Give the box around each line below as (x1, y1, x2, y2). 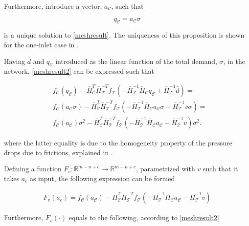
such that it (203, 164, 238, 174)
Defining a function (4, 164, 62, 174)
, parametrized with (136, 164, 195, 174)
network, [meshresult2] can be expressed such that (4, 66, 154, 76)
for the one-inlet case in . (4, 39, 79, 49)
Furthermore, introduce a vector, (4, 1, 102, 11)
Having (4, 56, 25, 66)
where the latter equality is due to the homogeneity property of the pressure (4, 138, 232, 148)
